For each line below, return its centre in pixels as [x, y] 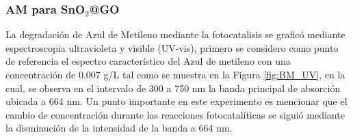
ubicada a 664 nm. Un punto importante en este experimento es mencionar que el [176, 101]
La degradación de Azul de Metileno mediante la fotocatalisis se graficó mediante [175, 34]
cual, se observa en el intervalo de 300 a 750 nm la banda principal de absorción [173, 88]
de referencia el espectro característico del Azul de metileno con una [148, 61]
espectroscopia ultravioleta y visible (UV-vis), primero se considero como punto [172, 47]
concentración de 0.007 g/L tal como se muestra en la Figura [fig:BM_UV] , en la [175, 74]
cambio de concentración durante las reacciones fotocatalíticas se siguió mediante [175, 114]
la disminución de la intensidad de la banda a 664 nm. [119, 128]
